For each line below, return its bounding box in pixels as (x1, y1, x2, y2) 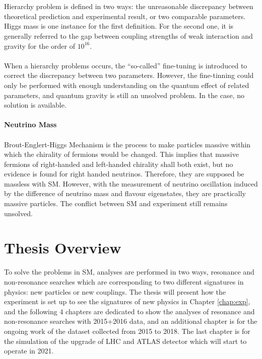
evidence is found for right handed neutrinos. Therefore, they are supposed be (4, 168, 244, 179)
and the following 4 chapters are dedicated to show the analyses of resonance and (4, 306, 255, 316)
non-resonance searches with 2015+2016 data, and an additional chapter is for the (4, 316, 257, 326)
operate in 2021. (4, 345, 54, 356)
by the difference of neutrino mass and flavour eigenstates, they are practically (4, 188, 246, 199)
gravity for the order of (4, 40, 75, 51)
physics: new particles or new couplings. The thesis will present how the (4, 286, 226, 297)
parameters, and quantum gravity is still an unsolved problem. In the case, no (4, 89, 244, 100)
